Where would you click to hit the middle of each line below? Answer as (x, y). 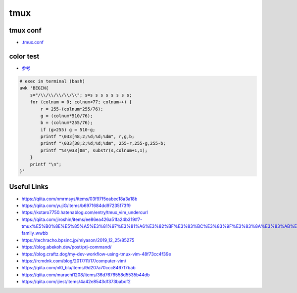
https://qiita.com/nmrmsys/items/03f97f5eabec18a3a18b (79, 199)
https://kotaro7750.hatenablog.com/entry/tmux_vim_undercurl (85, 212)
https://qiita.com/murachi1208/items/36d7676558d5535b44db (86, 275)
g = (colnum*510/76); (67, 116)
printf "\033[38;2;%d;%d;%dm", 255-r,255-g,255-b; (103, 144)
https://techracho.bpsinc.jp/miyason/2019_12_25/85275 (78, 240)
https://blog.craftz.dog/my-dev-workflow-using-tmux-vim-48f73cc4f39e (96, 254)
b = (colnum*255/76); (67, 123)
